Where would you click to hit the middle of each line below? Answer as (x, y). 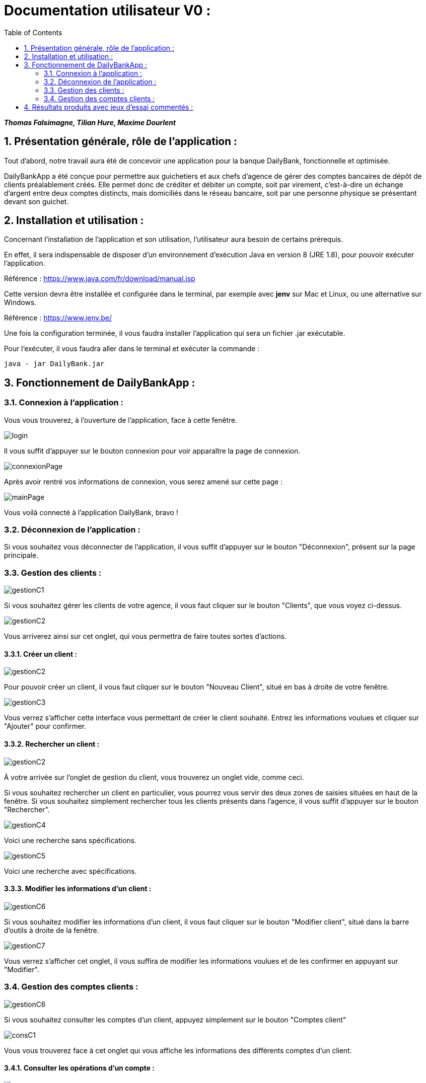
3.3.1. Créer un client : (41, 654)
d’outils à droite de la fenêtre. (52, 930)
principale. (21, 555)
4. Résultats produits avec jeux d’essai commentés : (108, 107)
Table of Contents (33, 32)
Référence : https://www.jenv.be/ (58, 318)
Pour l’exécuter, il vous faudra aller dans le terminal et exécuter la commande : (132, 349)
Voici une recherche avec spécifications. (71, 871)
